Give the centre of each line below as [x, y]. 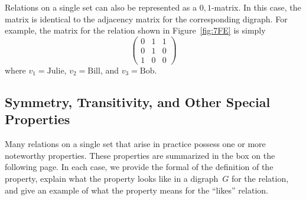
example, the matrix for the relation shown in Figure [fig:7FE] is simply [135, 30]
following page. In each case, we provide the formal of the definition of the [139, 167]
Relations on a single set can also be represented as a [101, 7]
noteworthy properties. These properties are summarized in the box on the [140, 155]
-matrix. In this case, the [256, 7]
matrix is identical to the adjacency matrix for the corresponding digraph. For [146, 19]
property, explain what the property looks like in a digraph [112, 178]
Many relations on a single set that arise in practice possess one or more [135, 144]
